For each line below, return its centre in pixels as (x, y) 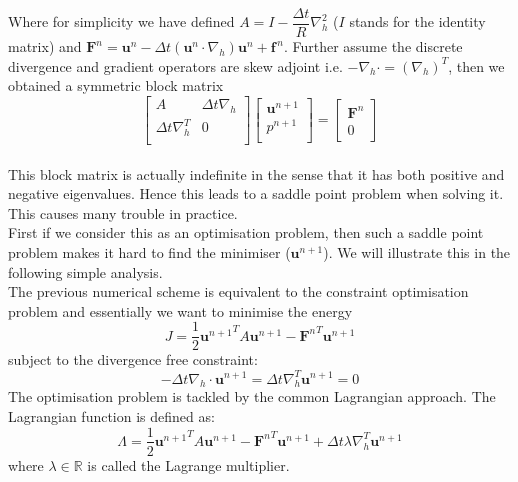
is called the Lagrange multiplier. (188, 464)
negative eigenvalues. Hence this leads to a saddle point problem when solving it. (256, 193)
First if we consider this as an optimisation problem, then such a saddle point (246, 232)
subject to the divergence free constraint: (133, 359)
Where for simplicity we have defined (121, 21)
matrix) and (45, 46)
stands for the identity (417, 21)
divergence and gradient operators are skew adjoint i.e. (175, 65)
